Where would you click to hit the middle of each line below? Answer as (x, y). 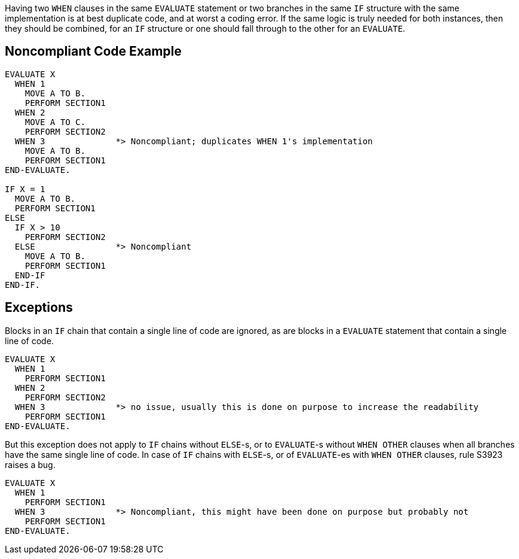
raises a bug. (30, 464)
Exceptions (39, 308)
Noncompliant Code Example (93, 51)
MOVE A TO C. (55, 122)
